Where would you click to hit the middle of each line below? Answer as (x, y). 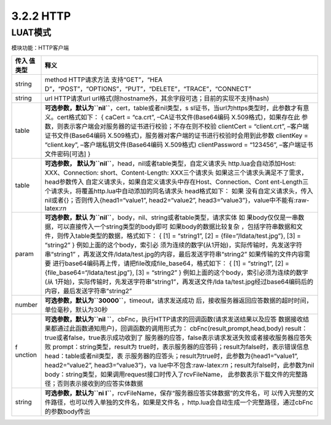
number (26, 304)
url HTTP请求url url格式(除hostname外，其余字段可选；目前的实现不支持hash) (157, 98)
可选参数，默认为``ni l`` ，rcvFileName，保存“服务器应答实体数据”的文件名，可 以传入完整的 (177, 393)
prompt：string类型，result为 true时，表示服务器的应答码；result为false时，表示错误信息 (181, 347)
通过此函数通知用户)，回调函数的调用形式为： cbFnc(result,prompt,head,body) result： (182, 328)
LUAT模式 (31, 32)
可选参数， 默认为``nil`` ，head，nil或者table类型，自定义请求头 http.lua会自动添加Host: (171, 164)
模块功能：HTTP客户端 (40, 48)
